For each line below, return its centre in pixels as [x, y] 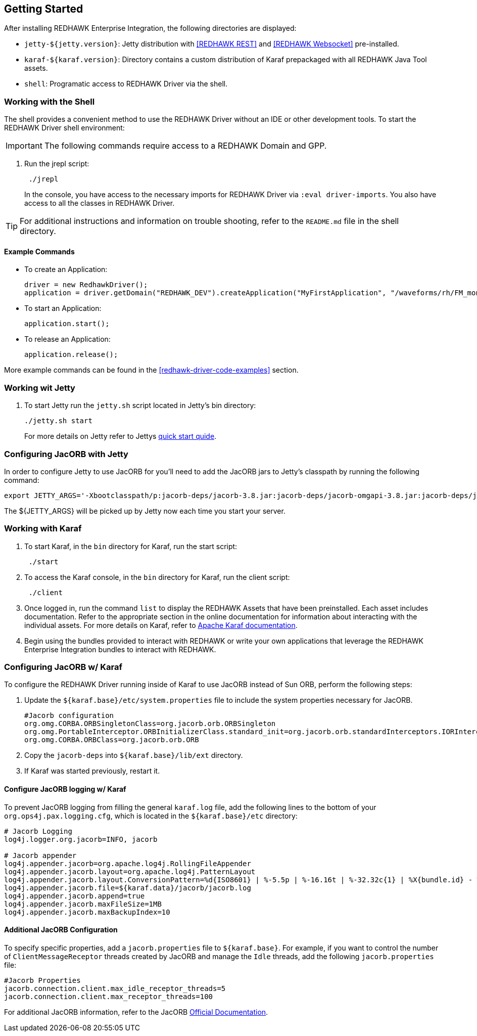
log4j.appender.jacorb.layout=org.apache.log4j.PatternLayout [130, 871]
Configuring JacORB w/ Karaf [63, 667]
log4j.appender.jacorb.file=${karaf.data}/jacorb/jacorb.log [128, 888]
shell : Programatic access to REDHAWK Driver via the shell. [126, 84]
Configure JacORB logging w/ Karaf [65, 789]
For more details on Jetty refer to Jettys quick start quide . [121, 436]
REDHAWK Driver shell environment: [64, 128]
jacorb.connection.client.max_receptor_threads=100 [109, 996]
